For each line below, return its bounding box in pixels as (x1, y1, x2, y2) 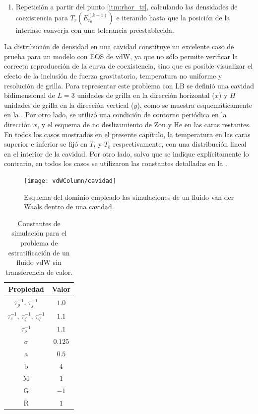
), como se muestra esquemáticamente (137, 99, 253, 110)
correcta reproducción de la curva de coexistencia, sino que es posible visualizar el (4, 61, 253, 71)
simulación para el (11, 228, 67, 238)
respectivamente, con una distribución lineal (113, 139, 247, 149)
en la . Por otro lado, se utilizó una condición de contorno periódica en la (4, 109, 227, 120)
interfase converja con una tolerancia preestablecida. (15, 24, 174, 35)
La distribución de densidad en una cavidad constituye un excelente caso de (4, 41, 234, 52)
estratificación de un (8, 247, 70, 257)
